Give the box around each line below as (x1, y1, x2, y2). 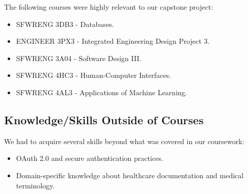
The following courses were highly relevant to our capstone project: (4, 2, 213, 12)
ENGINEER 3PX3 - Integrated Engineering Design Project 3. (16, 36, 210, 46)
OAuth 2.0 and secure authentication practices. (16, 153, 163, 163)
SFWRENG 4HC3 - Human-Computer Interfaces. (16, 70, 171, 80)
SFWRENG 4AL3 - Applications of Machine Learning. (16, 87, 187, 97)
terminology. (16, 180, 55, 190)
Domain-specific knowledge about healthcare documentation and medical (16, 170, 244, 180)
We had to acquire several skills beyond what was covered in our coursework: (4, 135, 244, 146)
